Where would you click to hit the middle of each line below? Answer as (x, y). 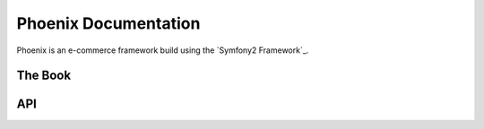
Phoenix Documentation (108, 23)
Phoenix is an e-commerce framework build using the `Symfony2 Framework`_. (163, 50)
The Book (44, 76)
